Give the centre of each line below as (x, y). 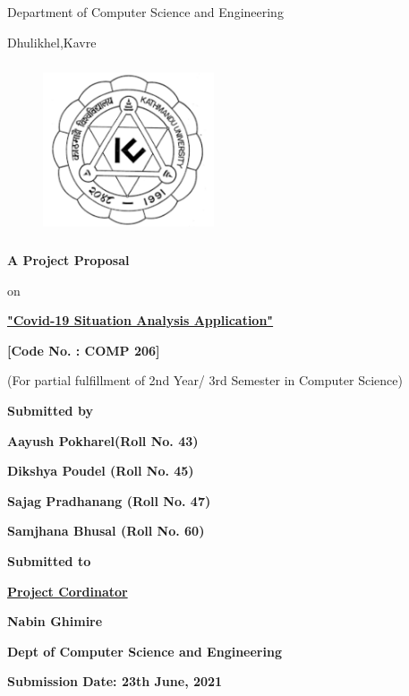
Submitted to (49, 560)
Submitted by (50, 410)
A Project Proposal (68, 260)
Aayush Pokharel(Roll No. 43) (103, 440)
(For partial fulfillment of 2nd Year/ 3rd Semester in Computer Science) (205, 380)
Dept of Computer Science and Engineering (145, 651)
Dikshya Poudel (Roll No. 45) (101, 471)
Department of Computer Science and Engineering (145, 12)
